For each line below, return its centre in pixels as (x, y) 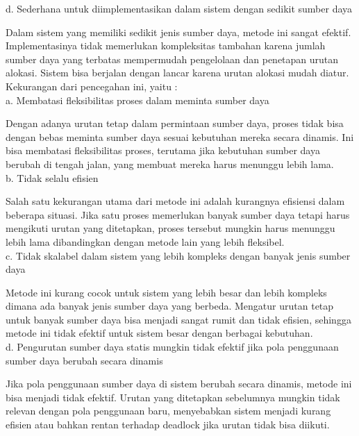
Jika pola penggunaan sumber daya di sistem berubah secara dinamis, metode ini (179, 384)
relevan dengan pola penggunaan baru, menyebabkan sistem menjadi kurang (168, 411)
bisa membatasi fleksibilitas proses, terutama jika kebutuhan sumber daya (163, 150)
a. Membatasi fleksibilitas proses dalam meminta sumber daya (137, 100)
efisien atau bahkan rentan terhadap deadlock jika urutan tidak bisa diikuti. (168, 425)
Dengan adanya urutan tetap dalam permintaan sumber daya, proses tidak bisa (175, 123)
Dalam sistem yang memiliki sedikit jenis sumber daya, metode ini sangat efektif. (178, 32)
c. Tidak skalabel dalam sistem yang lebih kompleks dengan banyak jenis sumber (178, 255)
